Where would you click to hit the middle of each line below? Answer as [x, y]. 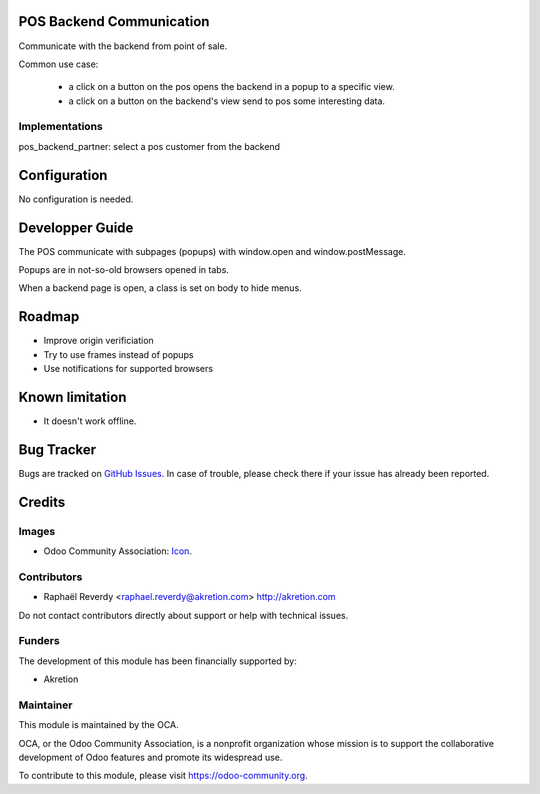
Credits [42, 501]
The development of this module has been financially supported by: [157, 661]
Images [37, 531]
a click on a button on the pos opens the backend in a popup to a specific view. [231, 87]
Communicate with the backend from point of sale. [123, 46]
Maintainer [45, 705]
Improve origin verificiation [98, 341]
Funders [39, 641]
